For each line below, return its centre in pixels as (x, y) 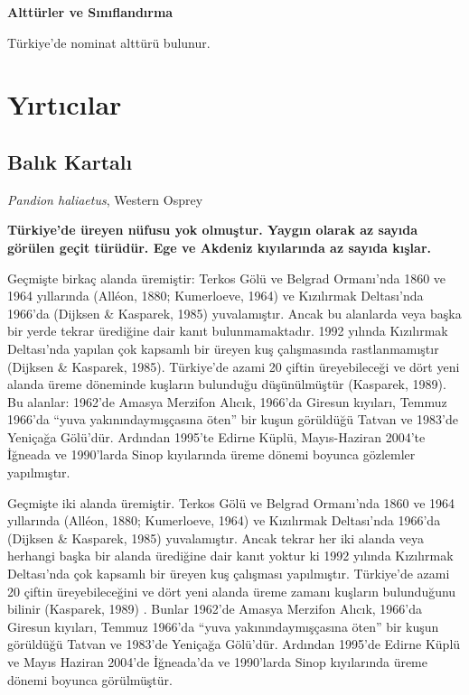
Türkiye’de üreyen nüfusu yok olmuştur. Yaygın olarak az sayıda (213, 230)
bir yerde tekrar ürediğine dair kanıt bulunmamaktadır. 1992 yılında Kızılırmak (228, 331)
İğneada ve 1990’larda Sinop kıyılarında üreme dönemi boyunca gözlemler (211, 454)
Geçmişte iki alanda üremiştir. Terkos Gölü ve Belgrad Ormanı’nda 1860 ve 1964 (231, 502)
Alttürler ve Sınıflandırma (90, 12)
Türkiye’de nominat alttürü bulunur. (109, 42)
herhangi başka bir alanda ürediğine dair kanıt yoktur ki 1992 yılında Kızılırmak (230, 556)
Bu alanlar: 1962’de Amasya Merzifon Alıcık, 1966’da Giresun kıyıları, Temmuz (227, 401)
